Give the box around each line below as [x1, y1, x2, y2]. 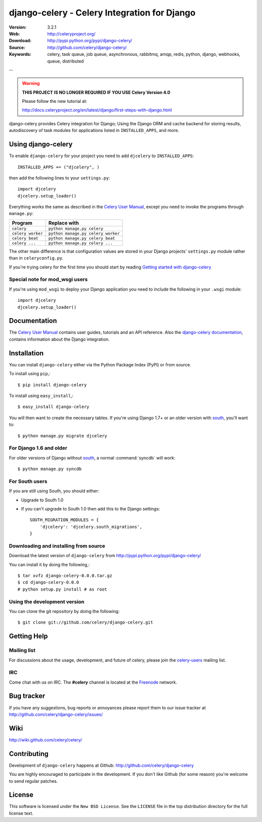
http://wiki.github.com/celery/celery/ [9, 737, 82, 742]
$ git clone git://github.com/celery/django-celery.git [17, 620, 153, 625]
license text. [9, 810, 33, 816]
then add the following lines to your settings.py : [9, 175, 110, 181]
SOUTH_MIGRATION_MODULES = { [30, 517, 99, 523]
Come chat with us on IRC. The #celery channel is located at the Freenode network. [9, 679, 177, 685]
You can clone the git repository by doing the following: [9, 608, 120, 614]
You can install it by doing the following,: [9, 561, 90, 567]
